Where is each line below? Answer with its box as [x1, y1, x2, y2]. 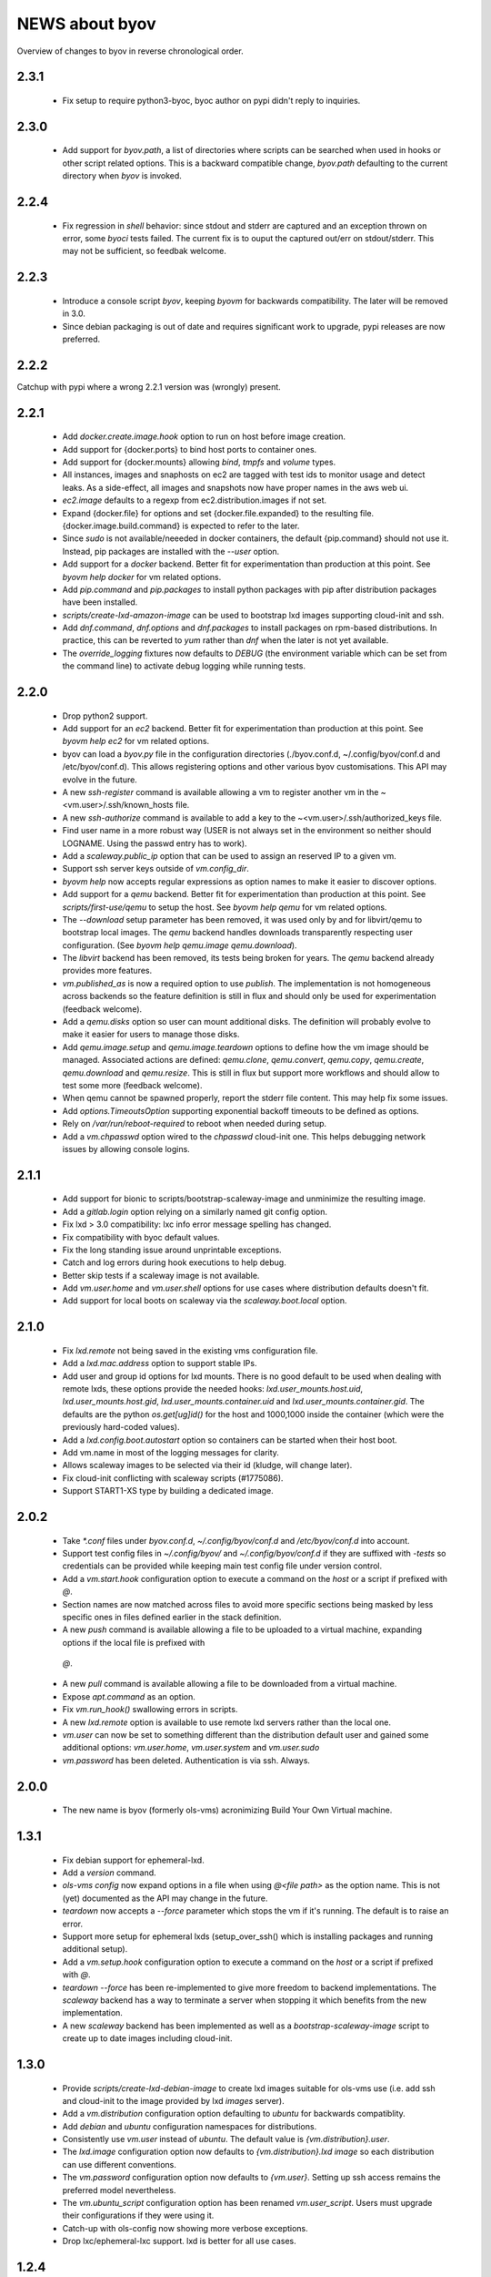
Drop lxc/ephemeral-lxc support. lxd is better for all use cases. [62, 2236, 297, 2247]
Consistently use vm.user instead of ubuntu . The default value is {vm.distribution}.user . [62, 2134, 390, 2145]
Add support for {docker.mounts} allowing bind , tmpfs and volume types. [62, 456, 336, 467]
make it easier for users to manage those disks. [62, 1029, 240, 1040]
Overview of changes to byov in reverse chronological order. [16, 46, 245, 56]
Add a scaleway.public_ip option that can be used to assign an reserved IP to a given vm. [62, 850, 397, 861]
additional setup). [62, 1944, 128, 1955]
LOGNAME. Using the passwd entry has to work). [62, 838, 247, 849]
